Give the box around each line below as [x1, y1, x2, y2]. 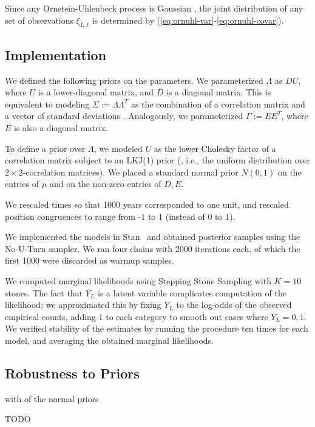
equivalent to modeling [5, 97, 90, 110]
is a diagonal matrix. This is [166, 86, 271, 98]
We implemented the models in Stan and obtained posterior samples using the [5, 230, 300, 243]
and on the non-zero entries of [49, 177, 161, 190]
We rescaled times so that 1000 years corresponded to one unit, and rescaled [5, 197, 289, 210]
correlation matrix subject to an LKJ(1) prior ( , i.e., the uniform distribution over [5, 154, 310, 166]
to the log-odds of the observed [176, 298, 292, 311]
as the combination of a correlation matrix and [130, 97, 305, 110]
